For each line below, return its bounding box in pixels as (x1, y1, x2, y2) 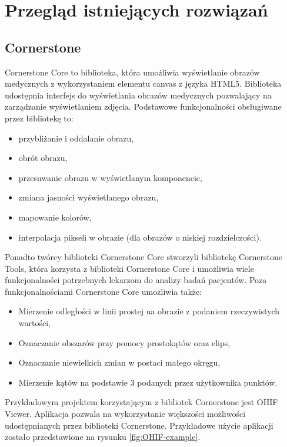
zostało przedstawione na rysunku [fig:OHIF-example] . (5, 430, 201, 443)
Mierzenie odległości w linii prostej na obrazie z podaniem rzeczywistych (18, 305, 280, 317)
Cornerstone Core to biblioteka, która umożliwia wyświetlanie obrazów (5, 65, 260, 78)
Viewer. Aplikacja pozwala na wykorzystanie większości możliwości (5, 407, 246, 420)
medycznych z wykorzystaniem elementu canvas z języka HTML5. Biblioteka (5, 77, 282, 90)
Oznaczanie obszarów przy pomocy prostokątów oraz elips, (18, 336, 231, 349)
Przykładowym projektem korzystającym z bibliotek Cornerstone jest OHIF (5, 396, 278, 408)
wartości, (18, 317, 51, 329)
